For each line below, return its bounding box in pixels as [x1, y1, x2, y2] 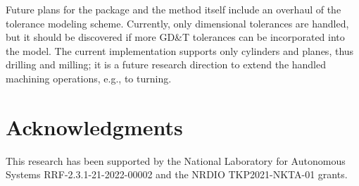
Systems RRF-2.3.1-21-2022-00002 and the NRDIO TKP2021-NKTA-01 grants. [6, 167, 348, 182]
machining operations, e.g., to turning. [6, 70, 172, 85]
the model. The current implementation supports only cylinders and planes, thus [6, 43, 354, 58]
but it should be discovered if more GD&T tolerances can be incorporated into [6, 30, 345, 44]
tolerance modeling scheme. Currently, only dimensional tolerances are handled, [6, 15, 349, 30]
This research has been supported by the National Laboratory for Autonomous [6, 153, 346, 168]
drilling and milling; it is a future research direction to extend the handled [6, 57, 327, 72]
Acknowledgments [6, 112, 183, 141]
